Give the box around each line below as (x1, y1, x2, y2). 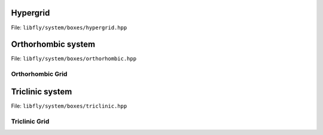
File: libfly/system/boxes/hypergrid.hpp (11, 24, 127, 31)
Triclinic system (11, 87, 72, 97)
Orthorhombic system (11, 39, 96, 50)
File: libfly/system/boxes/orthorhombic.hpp (11, 55, 137, 62)
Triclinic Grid (11, 117, 50, 125)
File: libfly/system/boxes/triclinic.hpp (11, 102, 127, 109)
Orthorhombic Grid (11, 70, 68, 78)
